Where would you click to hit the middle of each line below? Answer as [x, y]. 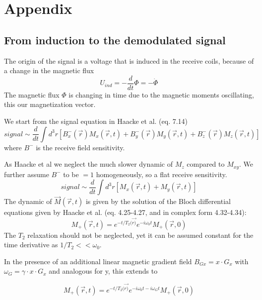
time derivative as [31, 245]
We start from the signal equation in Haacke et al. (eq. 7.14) [96, 121]
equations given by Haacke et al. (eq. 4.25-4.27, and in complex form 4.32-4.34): [125, 212]
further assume [27, 174]
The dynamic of [28, 201]
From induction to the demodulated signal [115, 40]
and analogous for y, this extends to [103, 271]
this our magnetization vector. [50, 104]
